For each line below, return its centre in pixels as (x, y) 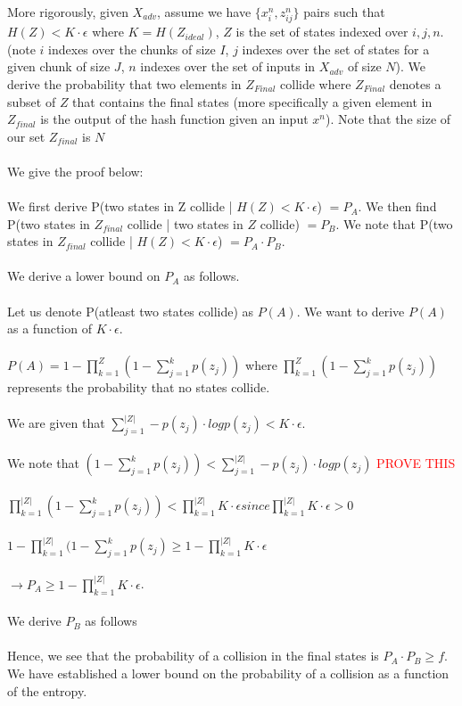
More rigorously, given (68, 12)
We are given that (56, 423)
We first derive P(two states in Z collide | (120, 206)
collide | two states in (185, 223)
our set (26, 136)
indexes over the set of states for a (336, 49)
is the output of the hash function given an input (174, 119)
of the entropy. (47, 690)
